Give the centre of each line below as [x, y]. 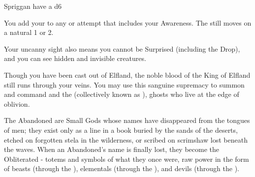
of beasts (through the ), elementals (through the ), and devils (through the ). [122, 168]
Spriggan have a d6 [33, 6]
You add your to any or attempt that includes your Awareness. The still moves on [128, 22]
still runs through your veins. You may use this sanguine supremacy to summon [124, 84]
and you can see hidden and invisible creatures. [75, 58]
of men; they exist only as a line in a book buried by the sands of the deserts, [121, 130]
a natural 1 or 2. [29, 32]
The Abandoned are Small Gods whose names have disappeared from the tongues [127, 120]
